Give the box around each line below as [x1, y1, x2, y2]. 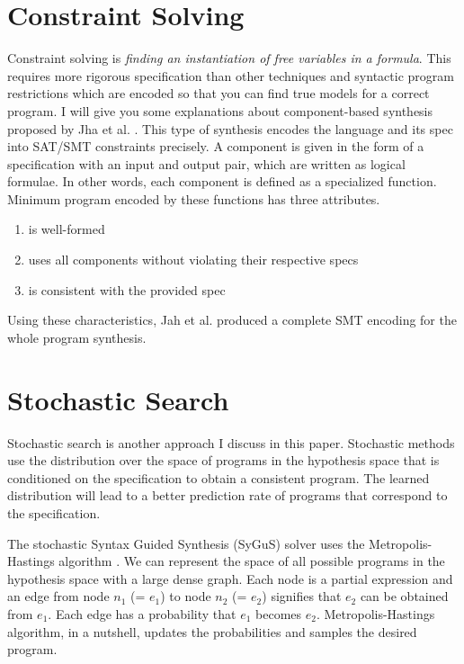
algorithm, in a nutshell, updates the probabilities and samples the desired [7, 622, 417, 641]
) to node [160, 587, 211, 606]
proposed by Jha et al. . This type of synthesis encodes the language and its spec [7, 119, 453, 138]
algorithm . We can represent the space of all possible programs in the [58, 552, 445, 570]
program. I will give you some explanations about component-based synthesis [7, 101, 433, 120]
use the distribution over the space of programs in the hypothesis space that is [7, 451, 440, 470]
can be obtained [360, 587, 449, 606]
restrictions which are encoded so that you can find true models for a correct [7, 84, 430, 103]
